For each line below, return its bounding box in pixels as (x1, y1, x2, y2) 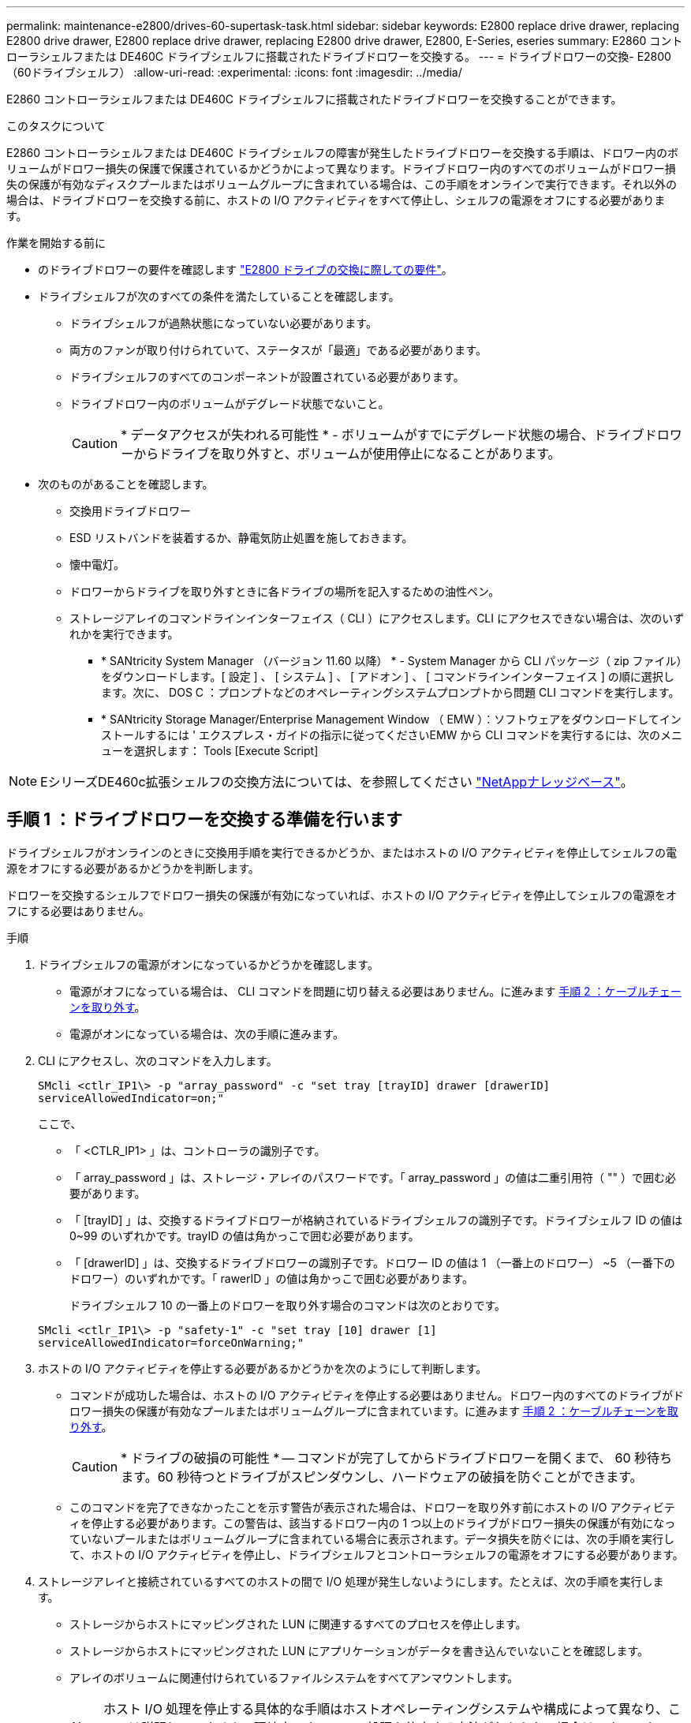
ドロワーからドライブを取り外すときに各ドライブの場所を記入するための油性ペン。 (69, 585, 500, 598)
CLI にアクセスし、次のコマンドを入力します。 (38, 1053, 278, 1067)
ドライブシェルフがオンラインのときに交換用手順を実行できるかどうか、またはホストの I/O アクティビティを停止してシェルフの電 (6, 845, 678, 859)
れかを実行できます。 (69, 627, 179, 641)
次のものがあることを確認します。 (38, 477, 214, 491)
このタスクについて (6, 119, 106, 133)
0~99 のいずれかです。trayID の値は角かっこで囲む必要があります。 (69, 1228, 420, 1243)
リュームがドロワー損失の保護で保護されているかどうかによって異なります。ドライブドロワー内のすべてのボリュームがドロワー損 (6, 162, 676, 175)
